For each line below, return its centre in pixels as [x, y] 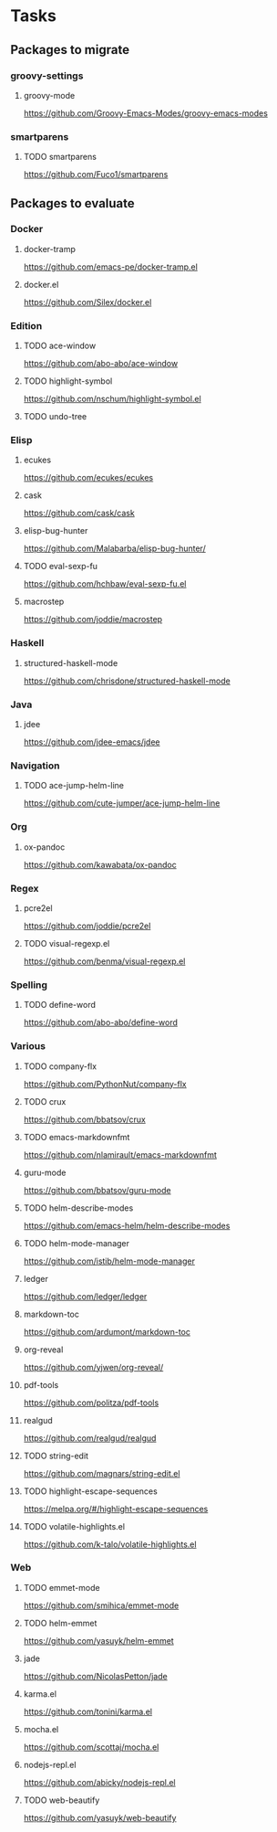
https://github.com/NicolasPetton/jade [95, 1676]
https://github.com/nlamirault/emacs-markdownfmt [120, 1154]
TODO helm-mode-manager [77, 1243]
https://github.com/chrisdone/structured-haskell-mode [127, 681]
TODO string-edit [56, 1456]
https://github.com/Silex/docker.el [87, 302]
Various [28, 1046]
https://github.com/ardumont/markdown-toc [107, 1331]
